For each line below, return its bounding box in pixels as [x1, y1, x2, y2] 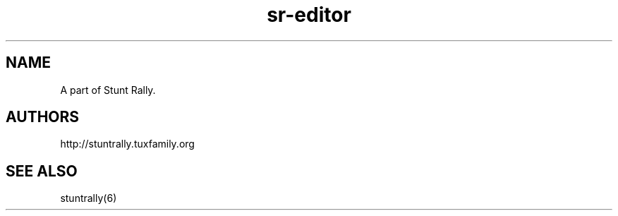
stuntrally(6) [60, 192, 117, 205]
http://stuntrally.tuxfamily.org [60, 138, 195, 150]
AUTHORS [6, 108, 80, 126]
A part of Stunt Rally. [60, 83, 156, 96]
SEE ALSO [6, 162, 78, 180]
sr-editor [267, 3, 351, 27]
